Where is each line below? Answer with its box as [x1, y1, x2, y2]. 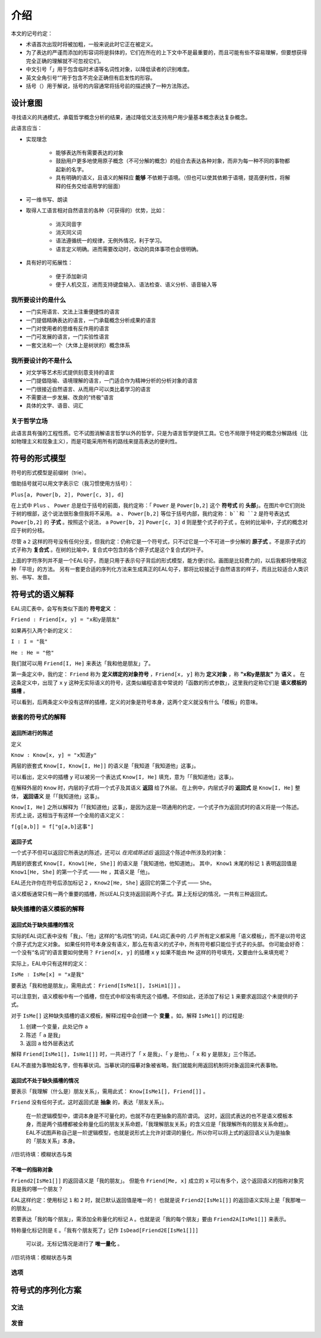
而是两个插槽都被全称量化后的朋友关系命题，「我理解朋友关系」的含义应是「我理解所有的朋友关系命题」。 [36, 1120, 291, 1128]
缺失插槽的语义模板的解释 [11, 905, 84, 913]
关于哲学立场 [11, 417, 48, 426]
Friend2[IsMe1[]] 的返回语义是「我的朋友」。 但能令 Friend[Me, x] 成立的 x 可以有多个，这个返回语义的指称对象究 [11, 1177, 304, 1184]
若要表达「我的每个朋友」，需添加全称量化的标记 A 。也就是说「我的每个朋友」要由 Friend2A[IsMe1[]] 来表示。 [11, 1216, 289, 1223]
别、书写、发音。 [11, 574, 53, 581]
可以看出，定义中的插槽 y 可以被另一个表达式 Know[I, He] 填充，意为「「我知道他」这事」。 [11, 773, 237, 780]
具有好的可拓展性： [26, 259, 73, 266]
